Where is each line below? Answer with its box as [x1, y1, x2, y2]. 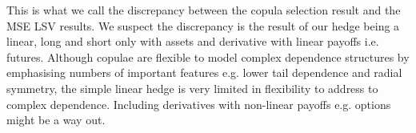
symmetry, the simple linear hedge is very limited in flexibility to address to [6, 79, 378, 96]
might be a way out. [6, 111, 106, 128]
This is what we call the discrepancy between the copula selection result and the [6, 2, 401, 18]
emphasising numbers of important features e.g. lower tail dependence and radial [6, 64, 402, 81]
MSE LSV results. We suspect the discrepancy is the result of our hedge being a [6, 17, 400, 34]
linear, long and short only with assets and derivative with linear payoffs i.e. [6, 33, 379, 50]
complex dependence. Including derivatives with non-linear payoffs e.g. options [6, 95, 391, 112]
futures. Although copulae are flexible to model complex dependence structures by [6, 48, 410, 65]
